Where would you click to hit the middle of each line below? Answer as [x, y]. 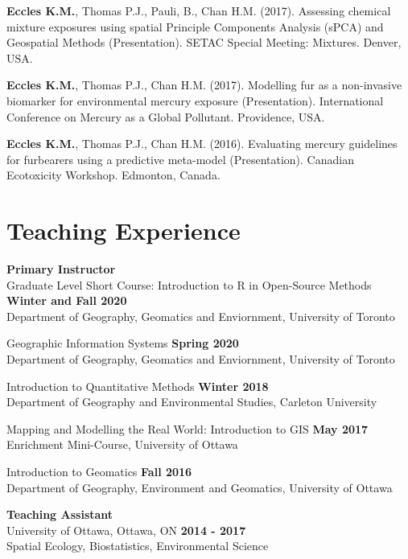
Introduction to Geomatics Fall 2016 [99, 471]
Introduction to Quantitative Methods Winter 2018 [138, 386]
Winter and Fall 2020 [67, 300]
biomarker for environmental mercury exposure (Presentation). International [195, 100]
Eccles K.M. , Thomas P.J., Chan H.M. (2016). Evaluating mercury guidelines [202, 144]
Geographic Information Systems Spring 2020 [123, 343]
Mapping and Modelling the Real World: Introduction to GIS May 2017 [188, 428]
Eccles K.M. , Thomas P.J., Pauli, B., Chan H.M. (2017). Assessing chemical [199, 10]
